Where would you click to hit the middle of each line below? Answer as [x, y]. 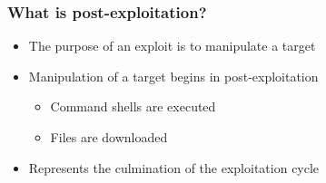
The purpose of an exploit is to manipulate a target [172, 46]
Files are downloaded [109, 137]
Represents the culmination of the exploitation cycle [174, 167]
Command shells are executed [133, 106]
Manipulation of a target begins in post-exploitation [173, 76]
